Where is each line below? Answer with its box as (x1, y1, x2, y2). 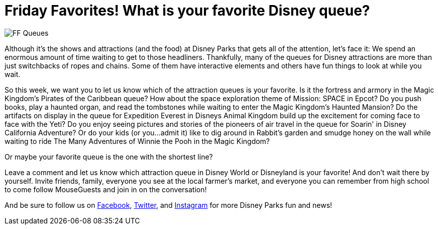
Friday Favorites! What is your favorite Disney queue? (5, 2, 370, 19)
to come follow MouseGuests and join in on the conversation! (5, 185, 207, 194)
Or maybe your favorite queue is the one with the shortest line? (5, 152, 213, 161)
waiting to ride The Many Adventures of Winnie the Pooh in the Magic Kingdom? (5, 136, 270, 145)
